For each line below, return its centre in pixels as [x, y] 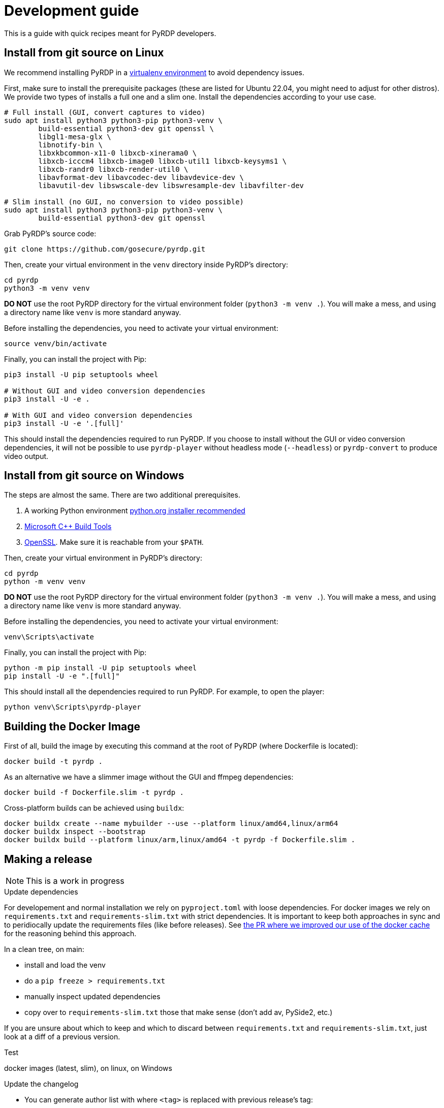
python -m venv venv [45, 582]
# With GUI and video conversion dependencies [98, 415]
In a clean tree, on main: [44, 949]
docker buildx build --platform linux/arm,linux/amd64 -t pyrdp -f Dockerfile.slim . [180, 840]
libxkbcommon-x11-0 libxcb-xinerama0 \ [118, 153]
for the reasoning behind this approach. [70, 934]
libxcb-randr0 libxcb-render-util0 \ [113, 169]
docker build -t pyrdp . [53, 762]
